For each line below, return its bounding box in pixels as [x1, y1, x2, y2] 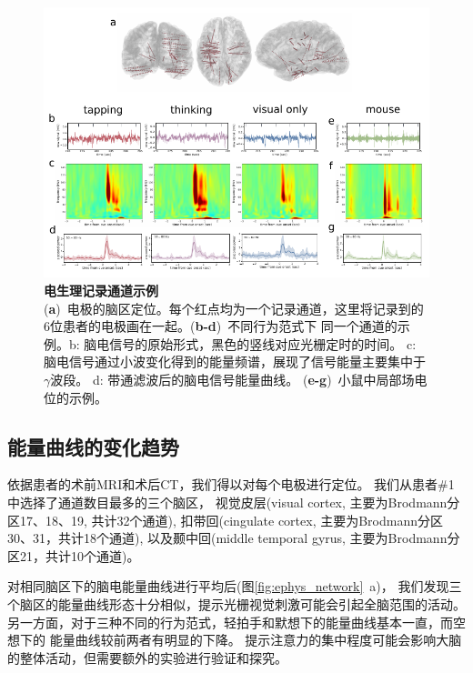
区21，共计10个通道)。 [7, 546, 140, 565]
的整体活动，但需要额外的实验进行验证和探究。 [7, 648, 287, 667]
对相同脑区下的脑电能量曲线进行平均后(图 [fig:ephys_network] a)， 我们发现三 [7, 577, 462, 596]
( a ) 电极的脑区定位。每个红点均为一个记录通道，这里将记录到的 [44, 298, 424, 317]
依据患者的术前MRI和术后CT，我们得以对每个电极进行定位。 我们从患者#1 [7, 475, 455, 494]
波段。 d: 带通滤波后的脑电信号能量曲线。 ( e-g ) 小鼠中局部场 [50, 369, 415, 388]
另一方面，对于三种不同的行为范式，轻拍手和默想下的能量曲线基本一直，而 [7, 612, 453, 631]
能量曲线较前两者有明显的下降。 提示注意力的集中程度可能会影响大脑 [49, 630, 462, 649]
